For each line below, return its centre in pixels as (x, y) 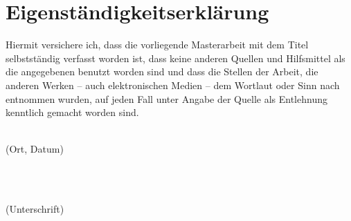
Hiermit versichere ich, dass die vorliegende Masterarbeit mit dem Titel (157, 45)
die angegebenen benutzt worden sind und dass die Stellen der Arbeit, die (162, 71)
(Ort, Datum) (35, 149)
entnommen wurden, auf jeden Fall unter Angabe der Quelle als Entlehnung (166, 98)
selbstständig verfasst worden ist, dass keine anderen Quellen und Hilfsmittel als (175, 58)
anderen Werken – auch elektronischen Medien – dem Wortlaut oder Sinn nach (173, 85)
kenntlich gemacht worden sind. (72, 112)
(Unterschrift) (35, 209)
